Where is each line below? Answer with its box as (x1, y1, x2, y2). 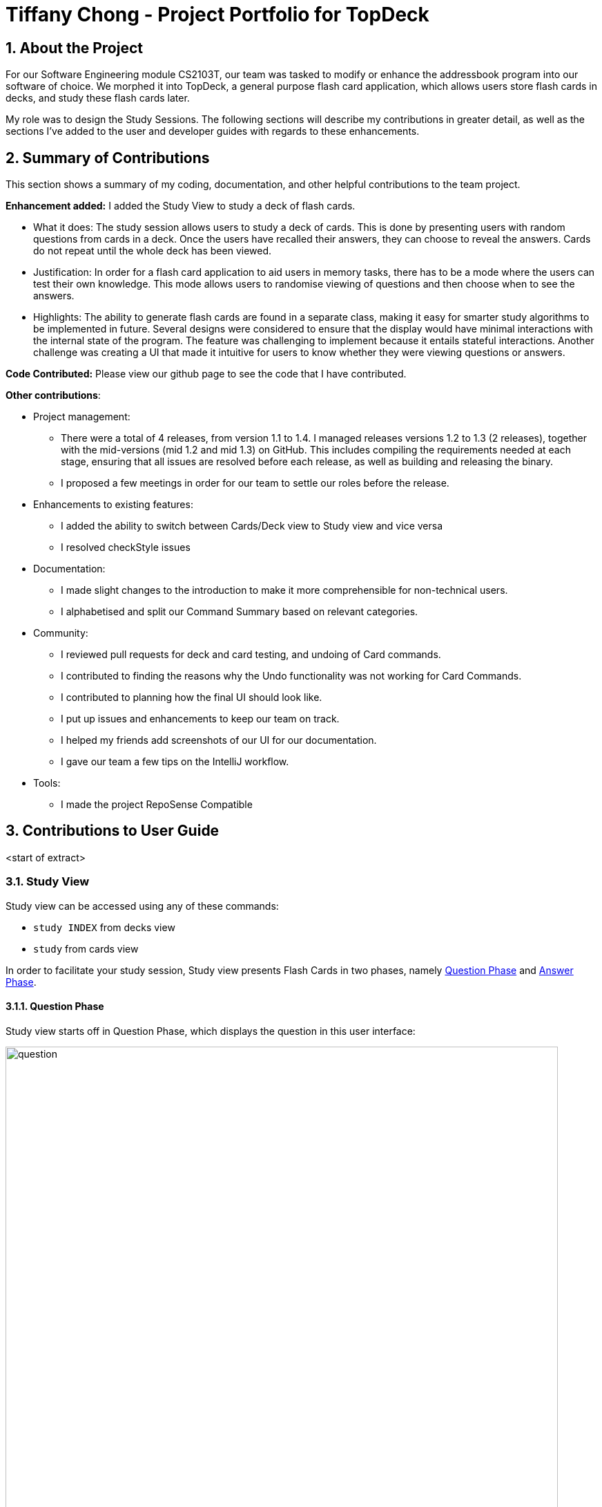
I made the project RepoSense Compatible (61, 798, 253, 811)
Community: (33, 627, 88, 639)
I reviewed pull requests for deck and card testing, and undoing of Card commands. (61, 648, 441, 661)
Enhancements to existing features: (33, 498, 193, 511)
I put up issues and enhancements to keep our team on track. (61, 713, 340, 725)
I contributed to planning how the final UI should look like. (61, 691, 322, 704)
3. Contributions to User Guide (6, 822, 220, 840)
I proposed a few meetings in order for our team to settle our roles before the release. (61, 477, 449, 489)
